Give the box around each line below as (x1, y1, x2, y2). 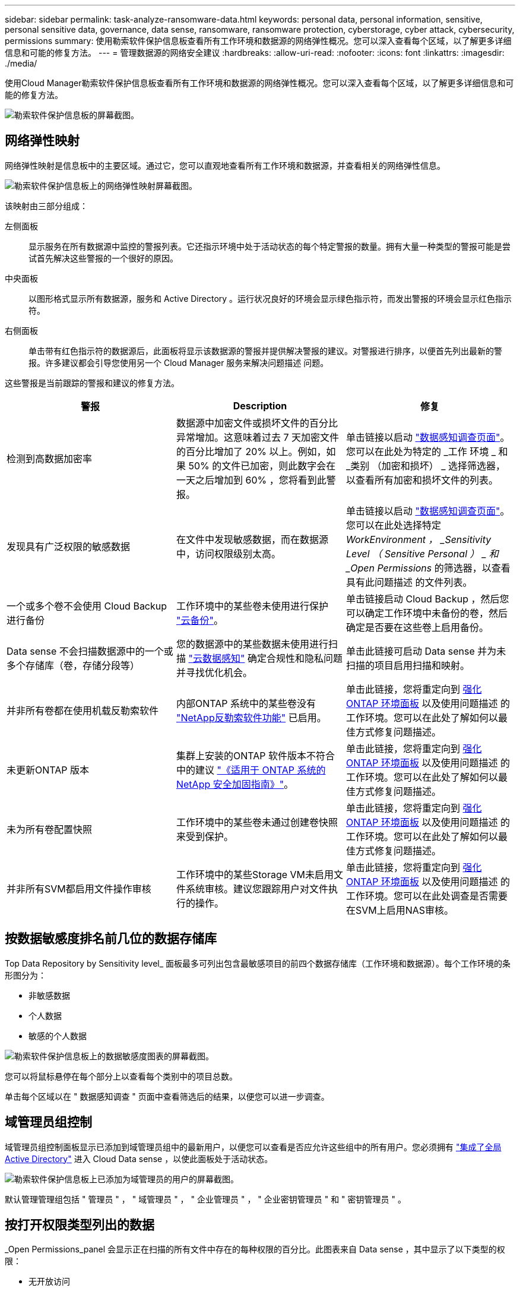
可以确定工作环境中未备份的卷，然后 (345, 607, 508, 619)
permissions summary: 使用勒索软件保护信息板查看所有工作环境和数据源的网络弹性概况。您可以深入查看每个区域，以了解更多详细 (5, 36, 512, 46)
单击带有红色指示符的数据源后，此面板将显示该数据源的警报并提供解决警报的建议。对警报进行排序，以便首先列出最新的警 (28, 345, 502, 356)
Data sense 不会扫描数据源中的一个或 (7, 645, 173, 657)
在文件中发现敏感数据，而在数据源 (176, 533, 328, 545)
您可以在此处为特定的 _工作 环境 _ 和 (345, 445, 508, 457)
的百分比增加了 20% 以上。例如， (176, 445, 326, 457)
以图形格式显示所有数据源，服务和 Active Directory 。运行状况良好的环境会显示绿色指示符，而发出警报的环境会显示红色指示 (28, 293, 512, 304)
